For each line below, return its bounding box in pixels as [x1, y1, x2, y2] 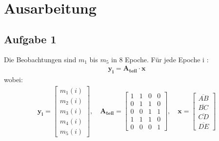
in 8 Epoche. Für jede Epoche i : [111, 54, 209, 64]
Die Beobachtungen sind [4, 54, 77, 64]
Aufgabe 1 [4, 31, 57, 46]
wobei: [4, 74, 23, 84]
